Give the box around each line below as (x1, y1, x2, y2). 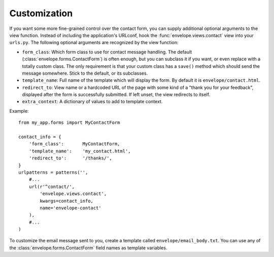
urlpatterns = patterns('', (18, 169, 88, 175)
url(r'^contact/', (28, 183, 75, 189)
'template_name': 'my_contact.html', (28, 148, 131, 154)
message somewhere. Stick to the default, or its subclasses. (22, 70, 148, 76)
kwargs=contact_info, (40, 198, 94, 204)
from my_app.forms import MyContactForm (18, 120, 120, 125)
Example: (9, 108, 29, 114)
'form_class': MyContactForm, (28, 141, 120, 147)
